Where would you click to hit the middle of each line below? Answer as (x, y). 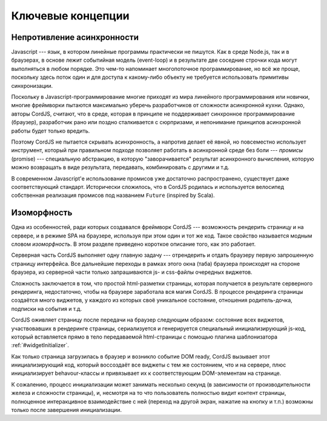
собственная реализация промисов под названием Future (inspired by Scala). (113, 195)
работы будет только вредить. (51, 131)
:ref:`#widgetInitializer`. (40, 345)
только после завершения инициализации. (67, 410)
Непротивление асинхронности (75, 37)
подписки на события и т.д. (47, 308)
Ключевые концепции (70, 16)
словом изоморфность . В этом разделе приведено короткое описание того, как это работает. (134, 244)
